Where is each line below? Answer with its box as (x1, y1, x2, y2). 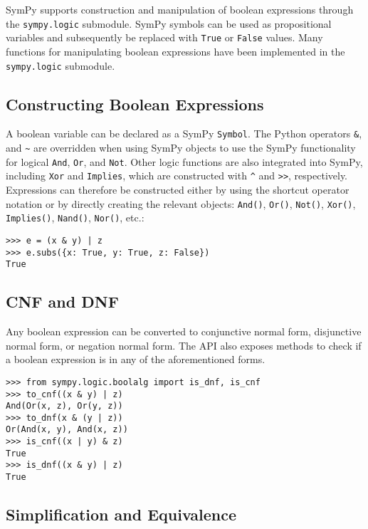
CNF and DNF (6, 290, 119, 313)
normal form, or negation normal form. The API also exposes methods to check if (6, 337, 362, 352)
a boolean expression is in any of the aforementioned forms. (6, 352, 266, 367)
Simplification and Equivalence (6, 503, 237, 525)
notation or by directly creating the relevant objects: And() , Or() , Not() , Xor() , (6, 196, 356, 211)
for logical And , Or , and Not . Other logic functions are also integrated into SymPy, (6, 154, 363, 169)
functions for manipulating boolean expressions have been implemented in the (6, 43, 345, 58)
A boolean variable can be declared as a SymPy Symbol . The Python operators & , (6, 126, 362, 141)
